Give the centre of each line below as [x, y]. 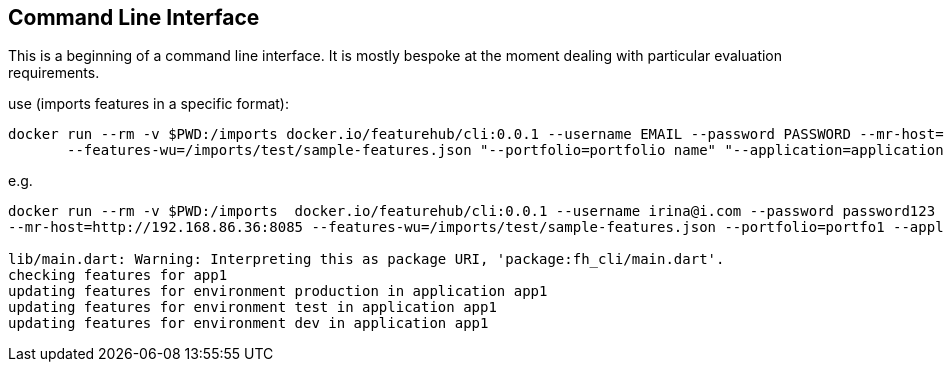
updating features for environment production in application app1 [278, 291]
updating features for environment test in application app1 [252, 307]
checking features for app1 [118, 275]
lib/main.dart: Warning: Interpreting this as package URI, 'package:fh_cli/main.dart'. [366, 259]
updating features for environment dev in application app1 [248, 323]
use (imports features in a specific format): [148, 104]
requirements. [54, 73]
